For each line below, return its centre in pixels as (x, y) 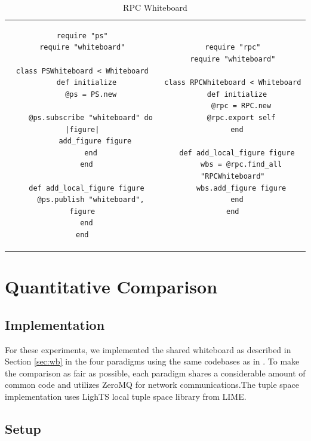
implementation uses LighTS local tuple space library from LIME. (126, 396)
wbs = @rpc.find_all (241, 165)
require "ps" (82, 36)
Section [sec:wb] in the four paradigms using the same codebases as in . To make (152, 361)
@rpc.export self (241, 118)
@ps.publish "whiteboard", (91, 200)
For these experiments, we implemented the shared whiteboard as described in (148, 349)
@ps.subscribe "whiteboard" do (91, 118)
